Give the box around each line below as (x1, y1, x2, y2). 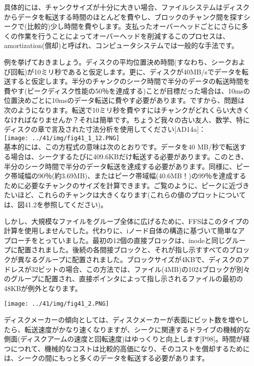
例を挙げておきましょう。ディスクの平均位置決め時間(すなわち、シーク (4, 56, 232, 67)
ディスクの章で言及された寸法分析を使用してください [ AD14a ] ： (4, 124, 206, 134)
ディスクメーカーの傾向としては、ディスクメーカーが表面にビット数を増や (4, 314, 242, 324)
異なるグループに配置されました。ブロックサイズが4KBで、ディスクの (17, 254, 243, 264)
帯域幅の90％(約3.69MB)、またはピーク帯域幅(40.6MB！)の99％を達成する (10, 171, 247, 181)
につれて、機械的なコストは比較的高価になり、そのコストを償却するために (10, 343, 250, 353)
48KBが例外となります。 (4, 283, 82, 293)
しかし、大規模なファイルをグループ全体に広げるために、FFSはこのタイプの (4, 216, 249, 226)
